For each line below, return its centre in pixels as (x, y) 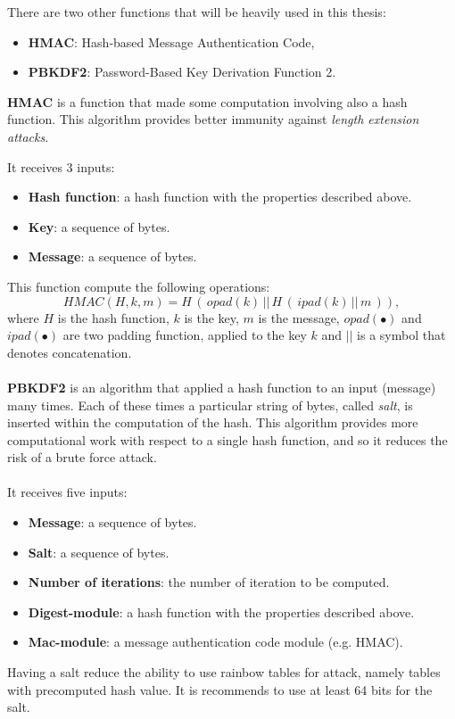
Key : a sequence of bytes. (99, 226)
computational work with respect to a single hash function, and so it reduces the (227, 439)
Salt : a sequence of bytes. (99, 552)
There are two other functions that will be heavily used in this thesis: (197, 12)
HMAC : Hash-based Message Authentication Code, (171, 41)
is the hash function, (113, 317)
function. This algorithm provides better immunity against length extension (213, 119)
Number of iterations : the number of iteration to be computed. (209, 582)
